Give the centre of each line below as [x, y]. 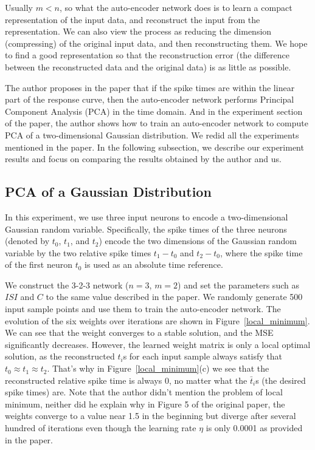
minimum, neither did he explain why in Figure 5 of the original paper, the [145, 404]
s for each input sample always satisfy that [203, 356]
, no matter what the [208, 380]
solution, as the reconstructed [60, 356]
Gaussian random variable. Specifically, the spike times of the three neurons [146, 229]
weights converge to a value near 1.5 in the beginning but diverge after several [151, 416]
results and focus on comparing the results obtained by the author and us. [143, 159]
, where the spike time [261, 252]
